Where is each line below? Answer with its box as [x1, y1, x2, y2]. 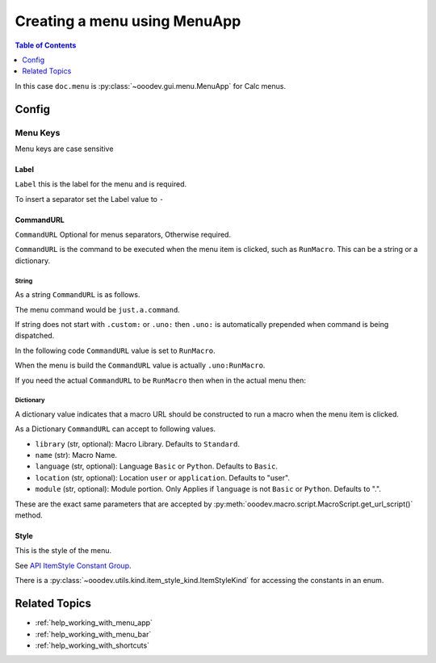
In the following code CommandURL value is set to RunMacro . [15, 346, 216, 355]
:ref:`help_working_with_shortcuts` [35, 640, 149, 650]
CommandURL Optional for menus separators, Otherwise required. [15, 230, 232, 240]
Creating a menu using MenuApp [15, 12, 241, 30]
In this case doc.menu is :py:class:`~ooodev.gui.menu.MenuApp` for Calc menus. [15, 81, 287, 90]
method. [15, 510, 44, 520]
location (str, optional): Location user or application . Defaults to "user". [35, 472, 291, 482]
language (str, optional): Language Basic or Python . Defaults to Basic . [35, 461, 279, 472]
